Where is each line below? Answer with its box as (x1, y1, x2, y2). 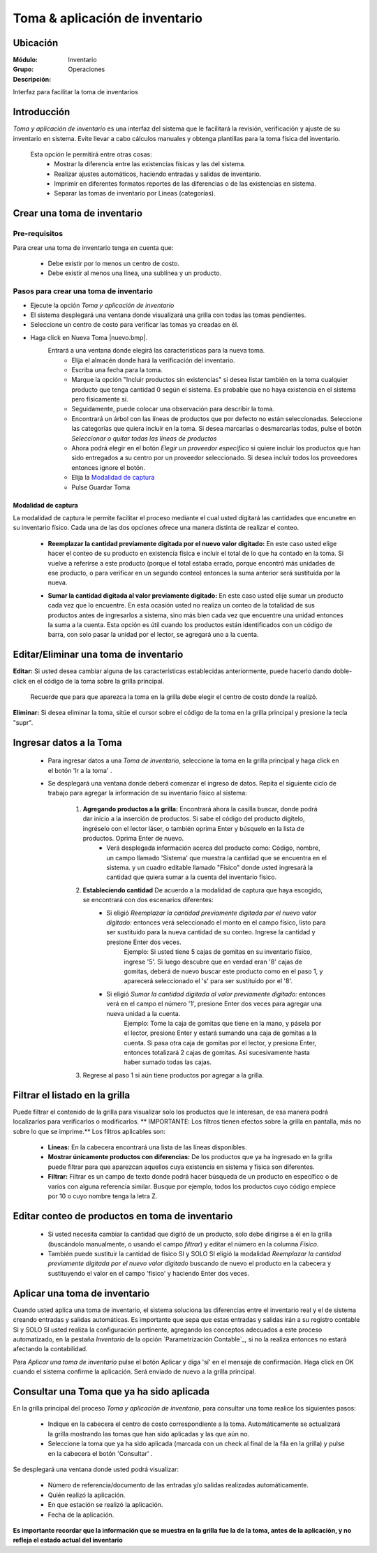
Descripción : (13, 75, 52, 83)
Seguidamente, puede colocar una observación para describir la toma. (71, 405, 275, 413)
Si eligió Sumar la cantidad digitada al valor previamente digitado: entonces (106, 989, 326, 998)
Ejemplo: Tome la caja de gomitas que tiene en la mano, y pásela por (124, 1019, 321, 1027)
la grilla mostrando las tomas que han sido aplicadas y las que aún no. (47, 1429, 250, 1438)
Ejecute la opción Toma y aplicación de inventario (30, 301, 175, 309)
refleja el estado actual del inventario (13, 1536, 123, 1545)
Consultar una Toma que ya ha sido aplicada (13, 1385, 209, 1397)
